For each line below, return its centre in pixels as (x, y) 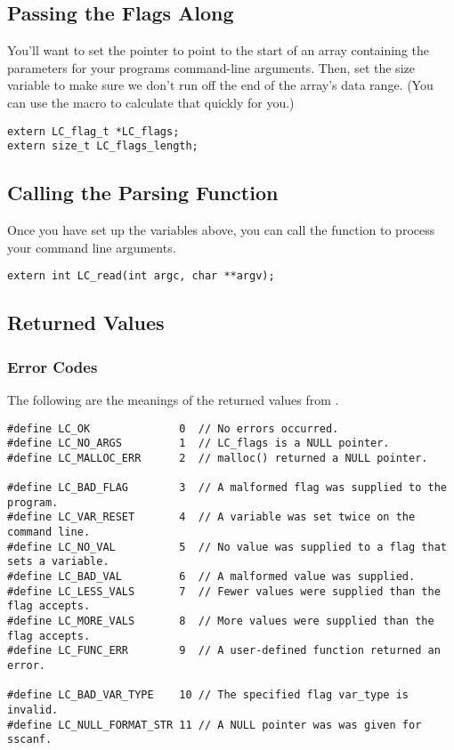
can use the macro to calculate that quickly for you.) (151, 102)
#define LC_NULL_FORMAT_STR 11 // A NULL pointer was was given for (215, 725)
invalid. (33, 710)
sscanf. (30, 740)
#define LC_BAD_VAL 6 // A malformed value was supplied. (211, 577)
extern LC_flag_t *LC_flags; (93, 131)
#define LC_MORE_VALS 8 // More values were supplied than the (221, 621)
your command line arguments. (92, 247)
